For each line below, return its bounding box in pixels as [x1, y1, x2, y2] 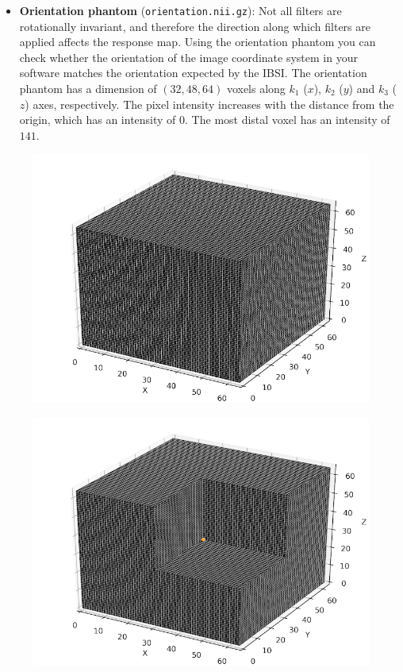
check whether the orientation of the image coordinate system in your [19, 48, 358, 65]
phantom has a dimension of [19, 80, 157, 97]
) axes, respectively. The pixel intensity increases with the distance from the [25, 95, 394, 112]
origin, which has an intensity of [19, 111, 176, 128]
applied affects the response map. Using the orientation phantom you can [19, 33, 376, 50]
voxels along [226, 80, 286, 97]
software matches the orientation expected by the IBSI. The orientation [19, 64, 367, 81]
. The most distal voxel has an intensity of [185, 111, 390, 128]
